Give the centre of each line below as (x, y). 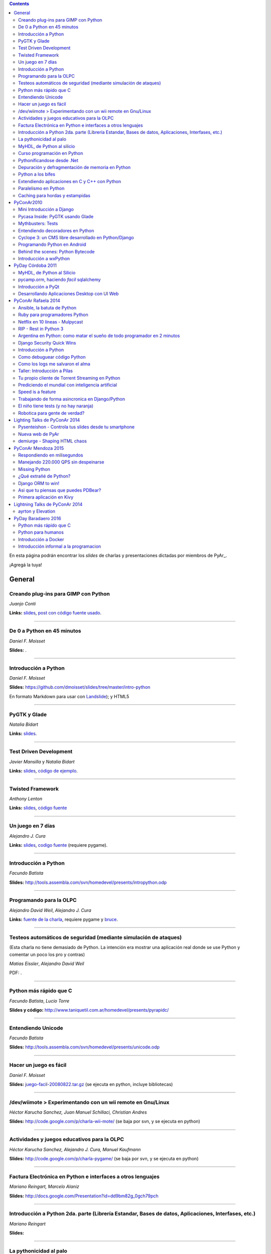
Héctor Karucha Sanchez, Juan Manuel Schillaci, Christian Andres (78, 1112)
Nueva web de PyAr (39, 434)
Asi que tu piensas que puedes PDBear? (60, 490)
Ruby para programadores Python (53, 315)
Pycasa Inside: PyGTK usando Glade (56, 216)
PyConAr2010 (28, 202)
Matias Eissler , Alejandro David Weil (47, 964)
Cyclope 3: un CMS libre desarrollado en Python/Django (76, 237)
